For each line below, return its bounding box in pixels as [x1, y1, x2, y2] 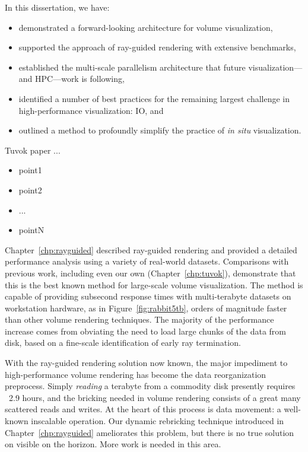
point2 [18, 183, 42, 196]
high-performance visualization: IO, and [18, 104, 164, 116]
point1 [18, 164, 42, 176]
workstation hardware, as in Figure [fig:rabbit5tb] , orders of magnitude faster [5, 301, 287, 314]
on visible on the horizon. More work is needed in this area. [5, 438, 221, 450]
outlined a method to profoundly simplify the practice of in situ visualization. [18, 124, 301, 136]
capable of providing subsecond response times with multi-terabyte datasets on [5, 290, 291, 303]
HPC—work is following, [35, 72, 125, 85]
